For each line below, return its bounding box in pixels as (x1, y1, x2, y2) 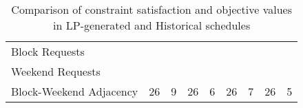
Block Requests (11, 43, 85, 59)
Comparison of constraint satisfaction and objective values (11, 1, 292, 17)
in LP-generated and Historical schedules (53, 17, 251, 33)
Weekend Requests (11, 63, 101, 79)
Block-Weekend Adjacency (11, 83, 138, 99)
